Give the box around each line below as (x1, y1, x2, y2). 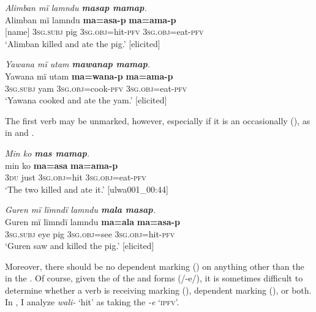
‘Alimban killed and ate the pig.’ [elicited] (5, 37, 160, 50)
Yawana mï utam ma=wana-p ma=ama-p (5, 69, 173, 82)
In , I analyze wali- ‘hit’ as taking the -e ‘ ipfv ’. (5, 295, 179, 308)
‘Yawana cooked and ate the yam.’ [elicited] (5, 94, 167, 106)
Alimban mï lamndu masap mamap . (5, 1, 147, 13)
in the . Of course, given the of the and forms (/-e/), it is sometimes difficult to (5, 272, 303, 284)
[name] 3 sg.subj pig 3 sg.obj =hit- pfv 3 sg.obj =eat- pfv (5, 25, 204, 38)
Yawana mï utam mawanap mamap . (5, 58, 151, 70)
